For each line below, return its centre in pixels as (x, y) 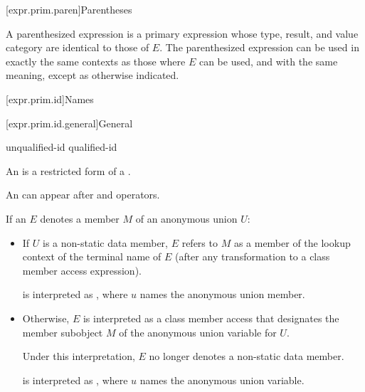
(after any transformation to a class (252, 256)
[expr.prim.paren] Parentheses (69, 9)
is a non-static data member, (105, 242)
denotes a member (80, 218)
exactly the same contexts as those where (96, 61)
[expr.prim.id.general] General (69, 123)
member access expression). (82, 270)
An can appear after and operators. (83, 195)
